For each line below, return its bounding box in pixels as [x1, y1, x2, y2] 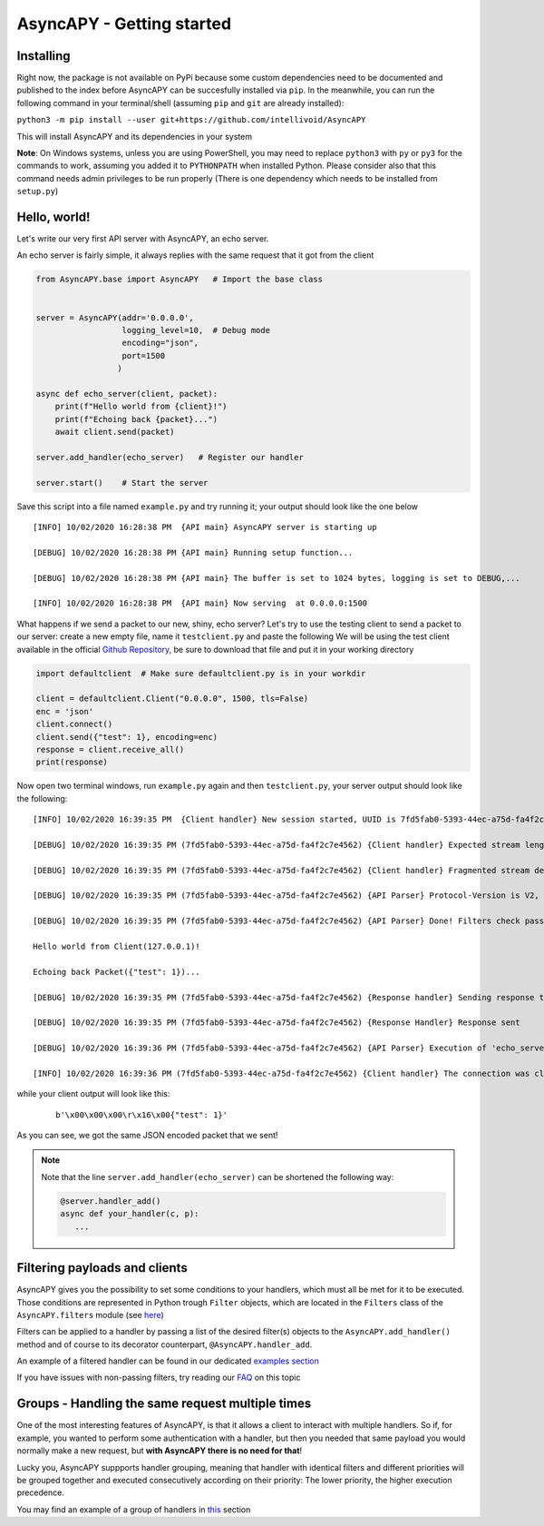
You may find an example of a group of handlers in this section [16, 1503, 251, 1515]
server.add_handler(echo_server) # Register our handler [35, 452, 304, 462]
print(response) [35, 757, 109, 767]
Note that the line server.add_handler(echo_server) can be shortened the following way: [41, 1171, 394, 1182]
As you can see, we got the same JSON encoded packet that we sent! [16, 1130, 278, 1141]
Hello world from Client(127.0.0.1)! [33, 941, 201, 951]
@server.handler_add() [60, 1196, 161, 1206]
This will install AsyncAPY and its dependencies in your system [16, 131, 253, 142]
